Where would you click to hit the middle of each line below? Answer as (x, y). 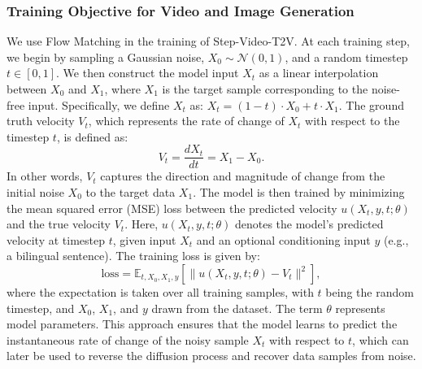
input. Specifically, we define (99, 104)
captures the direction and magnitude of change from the (243, 176)
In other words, (45, 176)
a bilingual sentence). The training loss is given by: (133, 256)
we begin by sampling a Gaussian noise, (106, 56)
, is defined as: (92, 136)
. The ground (371, 104)
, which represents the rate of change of (186, 121)
